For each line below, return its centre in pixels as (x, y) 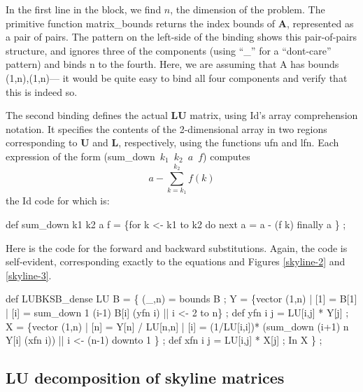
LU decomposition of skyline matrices (145, 378)
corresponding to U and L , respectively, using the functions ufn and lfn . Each (172, 142)
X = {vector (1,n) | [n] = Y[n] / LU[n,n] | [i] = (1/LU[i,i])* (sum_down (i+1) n (177, 326)
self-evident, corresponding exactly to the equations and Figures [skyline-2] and (176, 261)
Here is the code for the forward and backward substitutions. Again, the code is (177, 247)
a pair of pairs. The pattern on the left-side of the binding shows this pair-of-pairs (181, 37)
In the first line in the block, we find (84, 9)
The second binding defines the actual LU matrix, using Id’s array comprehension (182, 115)
